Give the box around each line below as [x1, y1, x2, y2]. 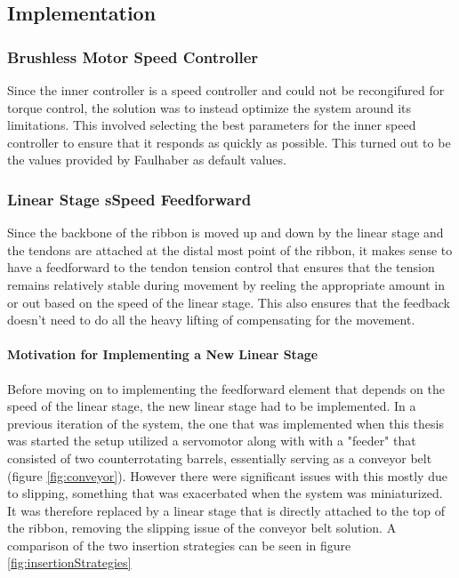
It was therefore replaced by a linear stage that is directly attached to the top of [7, 501, 445, 519]
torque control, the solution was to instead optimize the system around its [7, 98, 412, 116]
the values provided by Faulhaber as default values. [7, 150, 286, 169]
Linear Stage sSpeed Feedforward [7, 188, 252, 210]
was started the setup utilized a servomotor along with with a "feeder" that [7, 431, 416, 450]
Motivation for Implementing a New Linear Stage [7, 345, 318, 364]
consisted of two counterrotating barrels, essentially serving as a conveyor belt [7, 448, 432, 467]
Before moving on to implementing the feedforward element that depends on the [7, 379, 445, 397]
